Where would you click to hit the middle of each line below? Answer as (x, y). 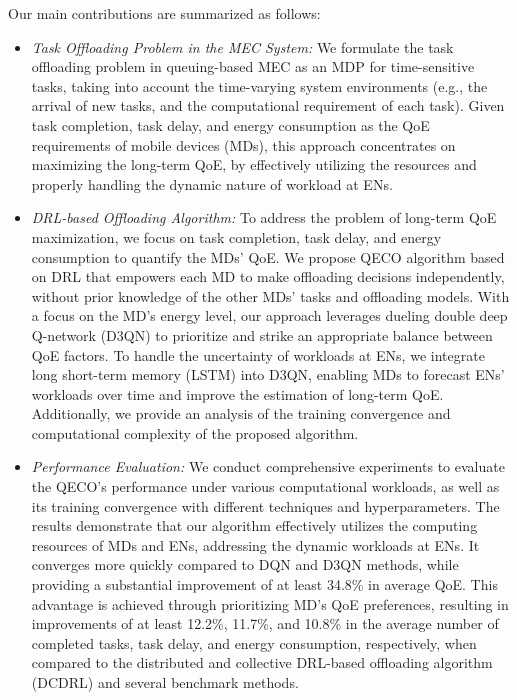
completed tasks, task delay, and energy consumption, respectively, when (254, 642)
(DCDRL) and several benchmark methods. (165, 682)
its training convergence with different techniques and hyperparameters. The (265, 505)
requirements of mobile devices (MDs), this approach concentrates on (243, 144)
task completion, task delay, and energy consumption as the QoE (230, 124)
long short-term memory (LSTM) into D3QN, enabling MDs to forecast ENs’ (268, 374)
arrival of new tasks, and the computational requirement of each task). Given (268, 105)
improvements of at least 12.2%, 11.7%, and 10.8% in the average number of (265, 623)
